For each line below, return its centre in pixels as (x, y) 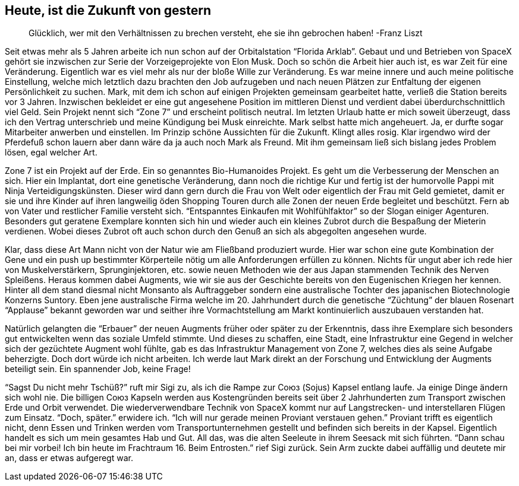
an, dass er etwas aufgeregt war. (69, 458)
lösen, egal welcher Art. (51, 153)
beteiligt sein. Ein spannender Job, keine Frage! (98, 369)
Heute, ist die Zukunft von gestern (108, 10)
